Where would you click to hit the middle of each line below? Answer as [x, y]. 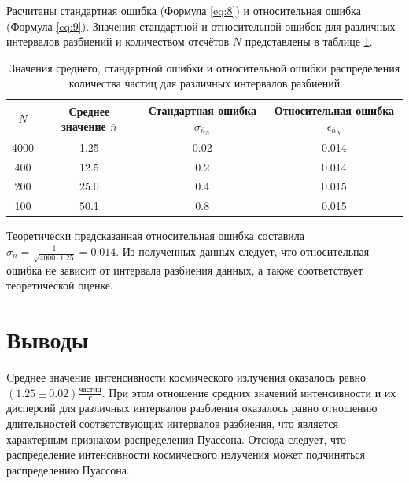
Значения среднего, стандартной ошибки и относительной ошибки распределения [204, 67]
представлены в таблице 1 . [309, 41]
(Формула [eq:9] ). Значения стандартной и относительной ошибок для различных [201, 26]
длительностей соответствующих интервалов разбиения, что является [172, 423]
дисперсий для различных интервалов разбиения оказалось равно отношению [192, 408]
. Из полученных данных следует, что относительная [243, 251]
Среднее [89, 111]
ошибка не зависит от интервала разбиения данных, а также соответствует [185, 269]
